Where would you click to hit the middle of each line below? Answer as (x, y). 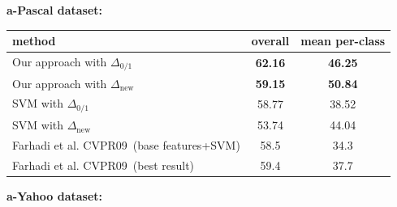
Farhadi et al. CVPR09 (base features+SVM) (126, 145)
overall (270, 41)
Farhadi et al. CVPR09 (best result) (104, 165)
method (34, 41)
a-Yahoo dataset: (55, 195)
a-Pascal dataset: (55, 10)
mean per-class (343, 41)
